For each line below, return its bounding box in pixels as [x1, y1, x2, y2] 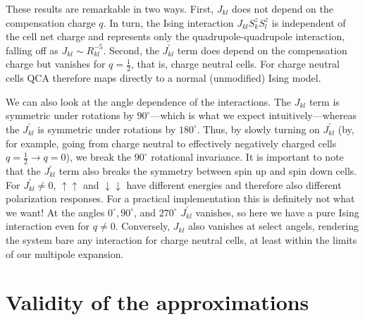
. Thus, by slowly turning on [197, 121, 320, 136]
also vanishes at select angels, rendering [188, 219, 359, 233]
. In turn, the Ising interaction [103, 15, 234, 30]
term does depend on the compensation [177, 42, 347, 57]
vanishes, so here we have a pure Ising [195, 204, 359, 219]
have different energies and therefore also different [126, 177, 342, 192]
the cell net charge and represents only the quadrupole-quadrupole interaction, [6, 29, 345, 44]
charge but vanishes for [6, 56, 106, 71]
